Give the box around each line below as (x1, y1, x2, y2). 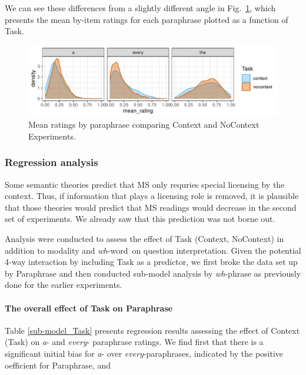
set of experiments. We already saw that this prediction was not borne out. (5, 213, 275, 225)
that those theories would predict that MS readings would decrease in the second (5, 201, 297, 213)
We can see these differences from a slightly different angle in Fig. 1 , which (5, 2, 276, 14)
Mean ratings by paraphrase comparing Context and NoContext (28, 118, 260, 131)
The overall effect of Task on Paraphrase (5, 301, 173, 314)
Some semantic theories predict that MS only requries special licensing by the (5, 178, 285, 190)
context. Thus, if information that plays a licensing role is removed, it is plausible (5, 190, 299, 202)
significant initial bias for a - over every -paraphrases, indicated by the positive (5, 347, 284, 360)
